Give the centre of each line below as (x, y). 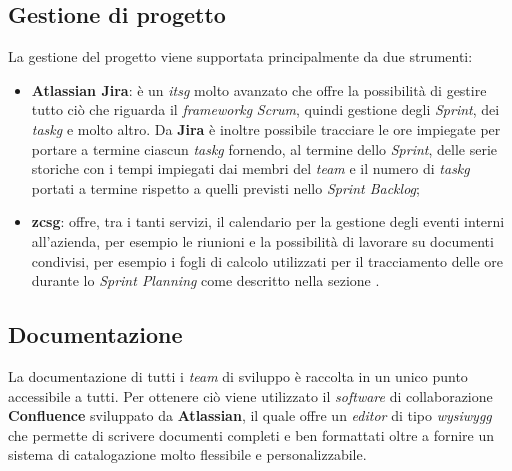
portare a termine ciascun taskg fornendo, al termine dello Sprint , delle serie (264, 148)
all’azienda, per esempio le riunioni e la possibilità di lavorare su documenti (262, 240)
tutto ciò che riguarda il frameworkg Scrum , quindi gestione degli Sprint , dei (265, 109)
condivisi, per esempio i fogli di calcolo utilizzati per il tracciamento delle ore (267, 260)
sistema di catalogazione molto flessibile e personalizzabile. (187, 454)
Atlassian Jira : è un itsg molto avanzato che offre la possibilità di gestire (259, 89)
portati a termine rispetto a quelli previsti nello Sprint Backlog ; (225, 187)
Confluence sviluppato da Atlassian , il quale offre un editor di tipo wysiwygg (250, 415)
